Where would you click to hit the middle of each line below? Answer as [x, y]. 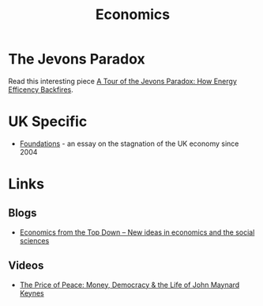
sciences [34, 240]
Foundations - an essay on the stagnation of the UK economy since [129, 143]
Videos [26, 266]
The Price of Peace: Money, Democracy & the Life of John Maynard [130, 285]
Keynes [32, 293]
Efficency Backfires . [41, 90]
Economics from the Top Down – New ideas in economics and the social [137, 232]
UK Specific [48, 122]
